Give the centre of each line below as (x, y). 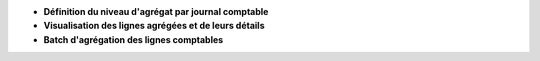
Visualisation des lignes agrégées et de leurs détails (154, 26)
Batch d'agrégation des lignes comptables (133, 39)
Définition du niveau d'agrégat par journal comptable (156, 11)
